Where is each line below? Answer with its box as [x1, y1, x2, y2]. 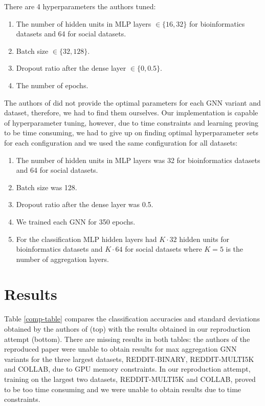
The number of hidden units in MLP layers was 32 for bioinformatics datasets [16, 154, 260, 165]
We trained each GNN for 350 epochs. [16, 216, 136, 227]
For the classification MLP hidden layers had [16, 233, 157, 244]
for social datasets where [125, 243, 202, 254]
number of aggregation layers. [16, 253, 109, 264]
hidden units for [179, 233, 230, 244]
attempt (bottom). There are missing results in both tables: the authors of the [4, 333, 250, 344]
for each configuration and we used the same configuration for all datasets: [4, 137, 238, 148]
